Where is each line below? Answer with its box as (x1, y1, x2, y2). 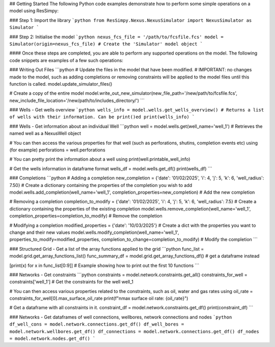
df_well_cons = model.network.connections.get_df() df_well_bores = (9, 322, 184, 327)
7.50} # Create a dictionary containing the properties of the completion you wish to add (9, 182, 193, 188)
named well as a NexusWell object (9, 130, 81, 137)
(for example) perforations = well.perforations (9, 147, 105, 153)
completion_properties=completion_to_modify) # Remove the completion (9, 213, 162, 219)
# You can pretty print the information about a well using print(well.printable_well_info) (9, 156, 190, 163)
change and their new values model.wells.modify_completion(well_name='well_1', (9, 229, 179, 235)
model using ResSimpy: (9, 8, 59, 14)
